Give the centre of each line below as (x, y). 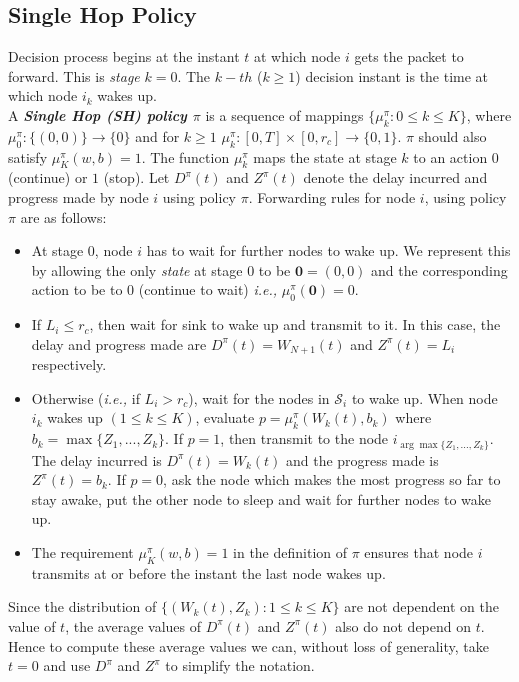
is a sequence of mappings (284, 114)
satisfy (28, 156)
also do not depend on (403, 625)
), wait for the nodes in (259, 397)
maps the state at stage (325, 156)
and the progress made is (362, 459)
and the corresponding (439, 269)
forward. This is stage (74, 75)
